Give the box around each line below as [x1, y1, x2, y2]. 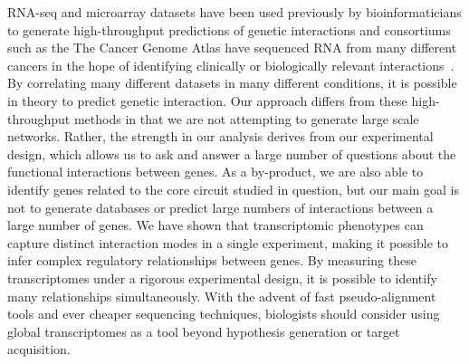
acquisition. [7, 340, 71, 359]
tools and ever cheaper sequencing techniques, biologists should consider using [7, 304, 440, 323]
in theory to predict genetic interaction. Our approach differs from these [7, 91, 407, 110]
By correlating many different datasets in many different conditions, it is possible [7, 73, 457, 92]
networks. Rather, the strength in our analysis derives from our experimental [7, 127, 434, 146]
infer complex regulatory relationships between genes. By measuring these [7, 251, 416, 270]
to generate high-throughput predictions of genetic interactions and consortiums [7, 20, 451, 39]
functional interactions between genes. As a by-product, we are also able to [7, 162, 424, 181]
